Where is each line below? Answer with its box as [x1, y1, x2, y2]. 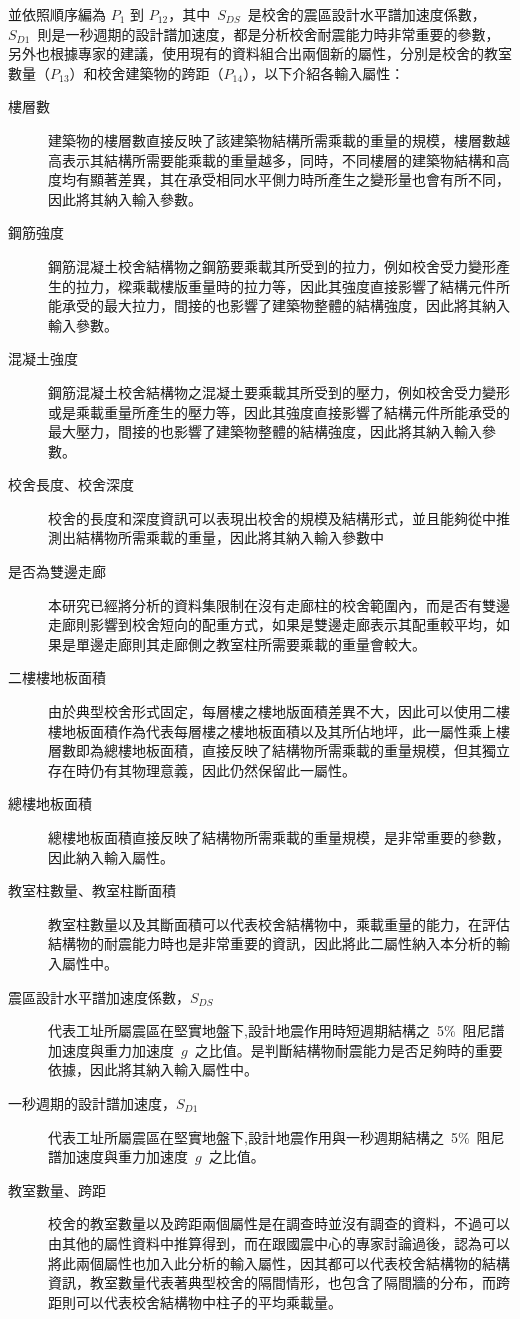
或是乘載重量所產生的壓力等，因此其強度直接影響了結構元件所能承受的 [48, 401, 510, 422]
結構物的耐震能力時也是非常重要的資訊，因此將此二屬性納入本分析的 [48, 933, 496, 954]
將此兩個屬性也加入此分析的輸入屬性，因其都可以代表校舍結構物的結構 [48, 1252, 510, 1273]
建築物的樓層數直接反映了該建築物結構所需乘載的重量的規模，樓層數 [48, 129, 496, 150]
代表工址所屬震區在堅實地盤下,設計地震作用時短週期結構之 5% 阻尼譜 [48, 1020, 505, 1041]
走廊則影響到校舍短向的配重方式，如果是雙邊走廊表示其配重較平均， [48, 614, 496, 635]
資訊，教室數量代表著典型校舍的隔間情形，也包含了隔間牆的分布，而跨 [48, 1272, 510, 1293]
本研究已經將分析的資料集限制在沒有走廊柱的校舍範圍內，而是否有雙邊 [48, 594, 510, 615]
